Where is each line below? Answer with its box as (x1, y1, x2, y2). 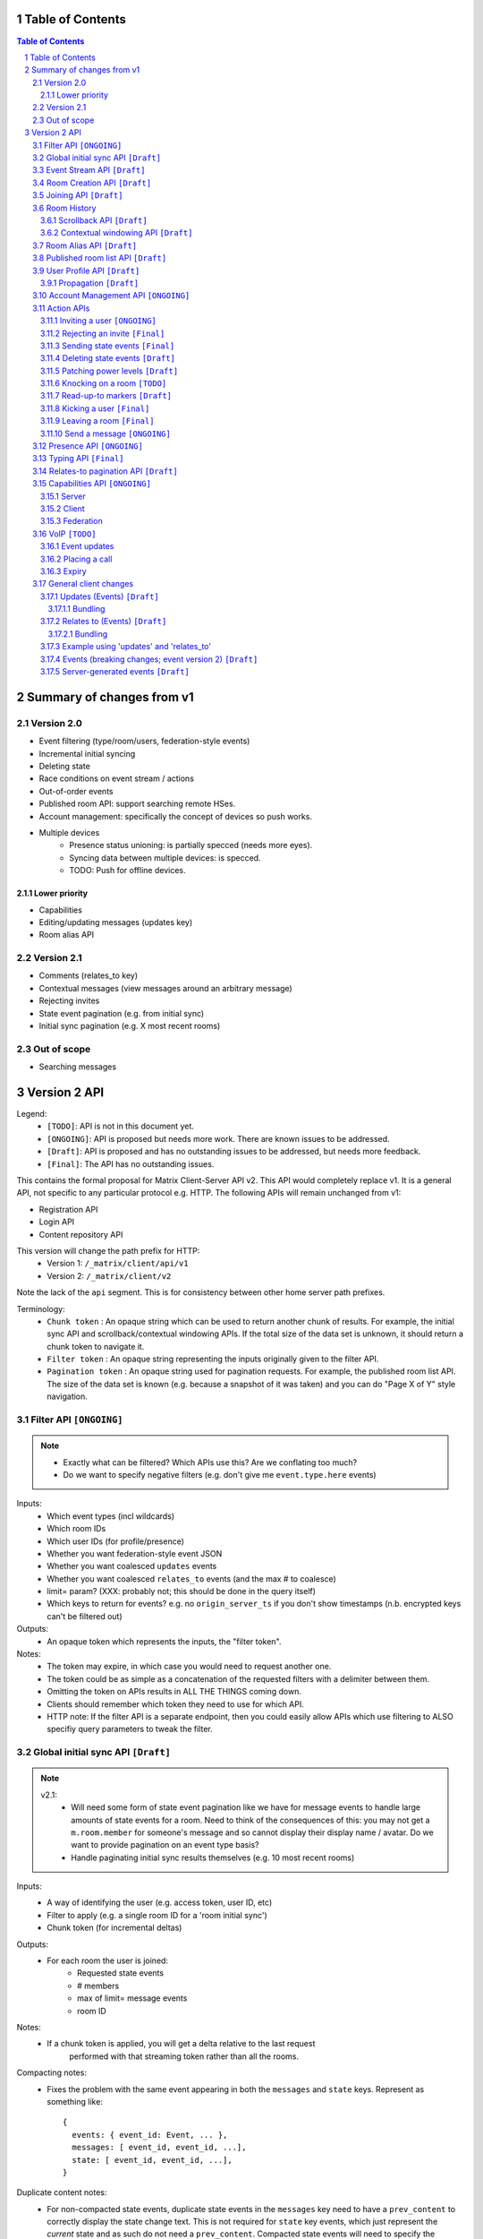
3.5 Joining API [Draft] (32, 190, 123, 201)
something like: (47, 2096, 103, 2106)
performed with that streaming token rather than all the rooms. (69, 2051, 300, 2062)
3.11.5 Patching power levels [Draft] (40, 365, 179, 376)
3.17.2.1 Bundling (47, 628, 107, 639)
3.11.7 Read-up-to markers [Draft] (40, 390, 173, 401)
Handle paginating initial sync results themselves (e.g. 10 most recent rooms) (71, 1852, 355, 1863)
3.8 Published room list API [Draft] (32, 253, 167, 263)
